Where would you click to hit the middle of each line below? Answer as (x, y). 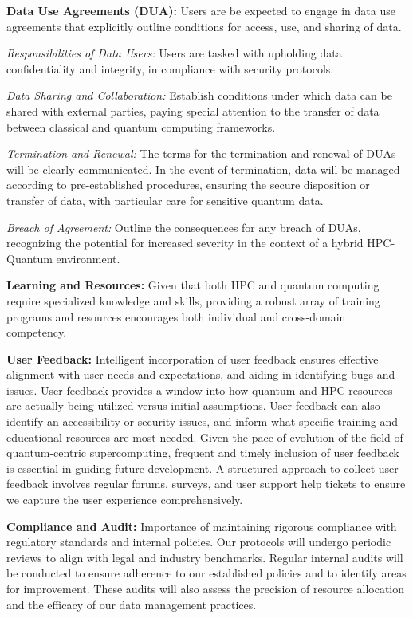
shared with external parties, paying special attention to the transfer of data (193, 110)
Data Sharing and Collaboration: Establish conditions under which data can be (199, 95)
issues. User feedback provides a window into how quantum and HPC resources (200, 390)
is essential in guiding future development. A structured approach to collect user (203, 468)
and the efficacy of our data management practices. (132, 604)
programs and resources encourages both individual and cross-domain (176, 316)
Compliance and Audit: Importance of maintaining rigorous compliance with (202, 526)
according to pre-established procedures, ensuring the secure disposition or (188, 185)
